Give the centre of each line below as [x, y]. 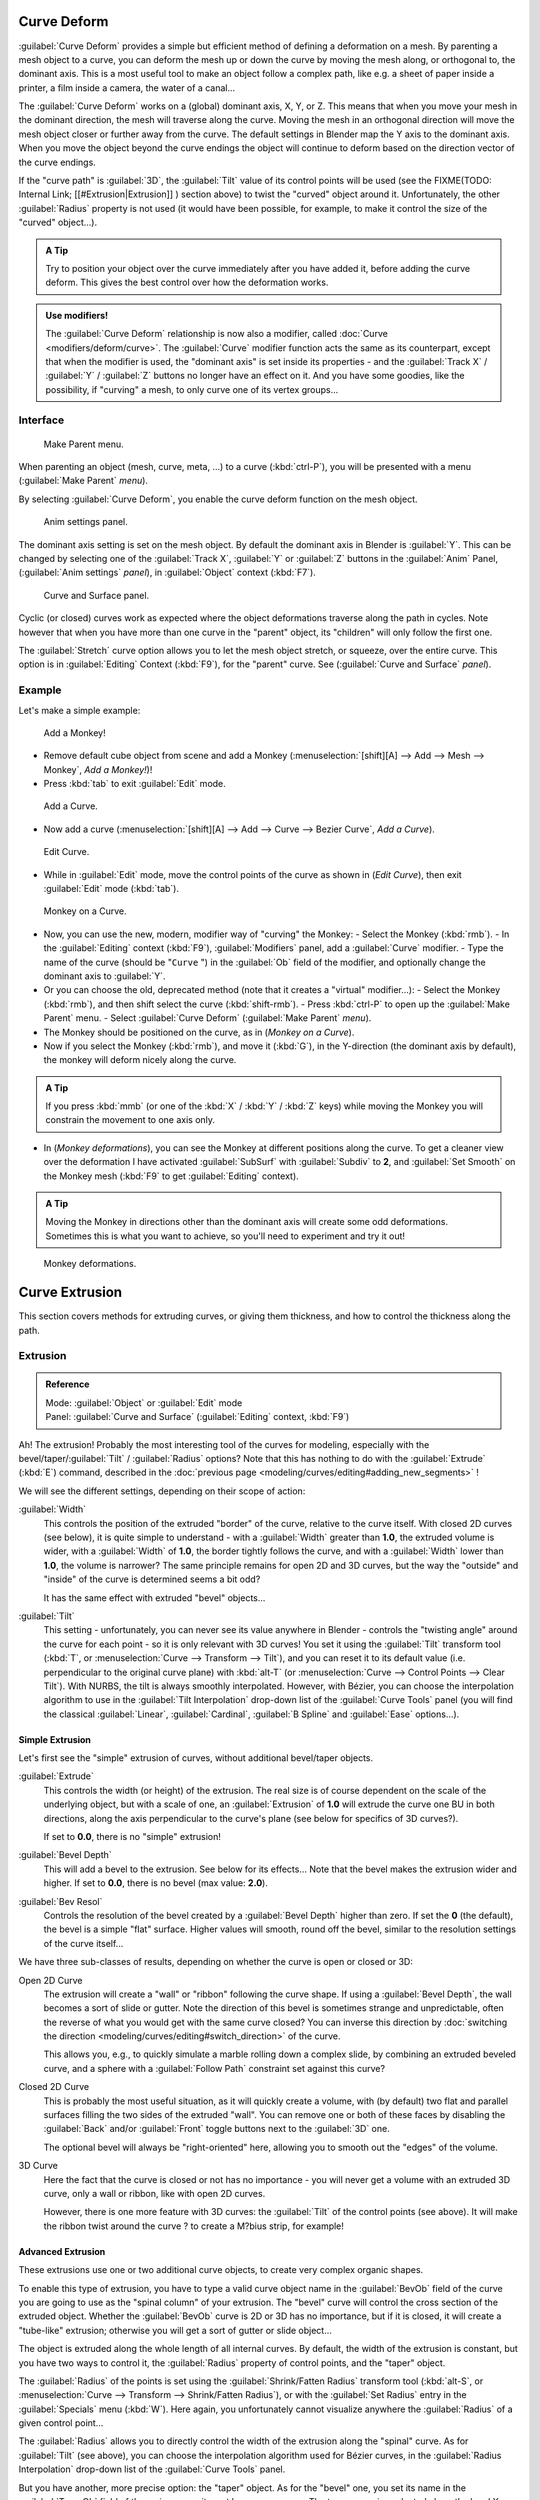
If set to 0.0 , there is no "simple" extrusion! [132, 1837]
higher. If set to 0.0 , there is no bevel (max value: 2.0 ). [156, 1883]
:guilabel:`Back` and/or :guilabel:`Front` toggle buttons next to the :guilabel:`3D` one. [216, 2129]
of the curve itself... [83, 1943]
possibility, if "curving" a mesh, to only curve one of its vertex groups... [192, 389]
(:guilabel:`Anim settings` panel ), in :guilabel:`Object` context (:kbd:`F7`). [167, 572]
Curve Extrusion [70, 1292]
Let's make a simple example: [79, 710]
